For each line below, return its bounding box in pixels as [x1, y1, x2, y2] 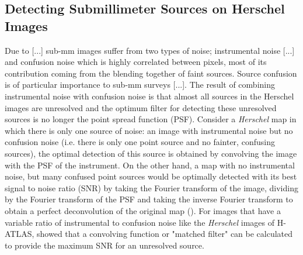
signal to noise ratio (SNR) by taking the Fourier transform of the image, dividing [5, 181, 298, 194]
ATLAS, [5, 228, 34, 240]
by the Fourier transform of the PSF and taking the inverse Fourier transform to [5, 193, 293, 205]
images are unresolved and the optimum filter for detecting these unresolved [5, 101, 277, 113]
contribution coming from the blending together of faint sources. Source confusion [5, 67, 297, 79]
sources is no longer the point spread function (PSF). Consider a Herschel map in [5, 113, 297, 125]
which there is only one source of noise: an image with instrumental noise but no [5, 124, 293, 136]
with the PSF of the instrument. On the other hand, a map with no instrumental [5, 158, 295, 171]
